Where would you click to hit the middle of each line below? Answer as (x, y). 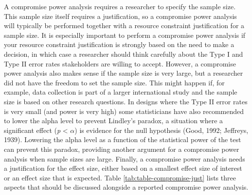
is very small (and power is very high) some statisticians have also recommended (124, 111)
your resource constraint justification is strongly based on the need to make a (119, 44)
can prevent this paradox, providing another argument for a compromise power (122, 149)
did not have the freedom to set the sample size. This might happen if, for (114, 82)
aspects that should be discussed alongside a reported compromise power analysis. (126, 187)
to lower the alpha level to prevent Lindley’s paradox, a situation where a (114, 121)
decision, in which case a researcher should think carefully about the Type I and (124, 54)
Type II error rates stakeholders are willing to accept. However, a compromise (120, 63)
